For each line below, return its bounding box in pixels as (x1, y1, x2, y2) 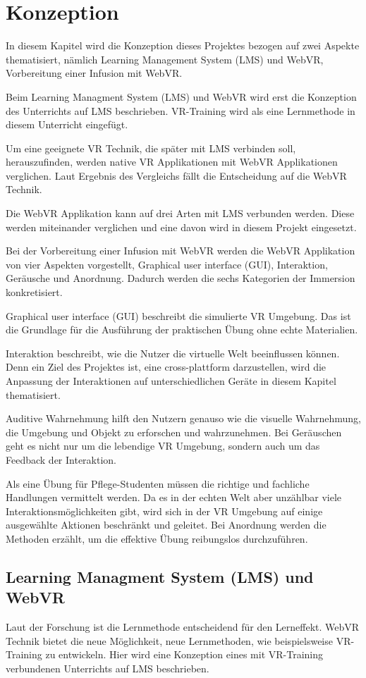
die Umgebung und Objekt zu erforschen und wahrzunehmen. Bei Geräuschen (6, 424, 342, 439)
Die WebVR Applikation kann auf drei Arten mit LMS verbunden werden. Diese (6, 206, 355, 221)
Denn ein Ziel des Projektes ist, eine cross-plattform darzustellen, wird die (6, 359, 327, 374)
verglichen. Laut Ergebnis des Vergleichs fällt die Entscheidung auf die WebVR (6, 168, 347, 183)
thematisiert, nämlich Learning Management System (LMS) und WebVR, (6, 51, 324, 66)
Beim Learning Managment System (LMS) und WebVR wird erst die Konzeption (6, 89, 357, 104)
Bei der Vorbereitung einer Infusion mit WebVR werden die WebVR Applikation (6, 243, 355, 258)
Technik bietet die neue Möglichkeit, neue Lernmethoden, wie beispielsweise (6, 633, 333, 648)
